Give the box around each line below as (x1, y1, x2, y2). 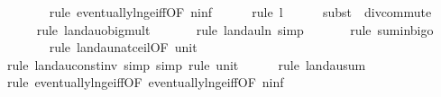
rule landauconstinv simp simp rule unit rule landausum (6, 55, 366, 74)
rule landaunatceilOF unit (49, 38, 198, 57)
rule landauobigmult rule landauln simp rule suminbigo (36, 20, 434, 39)
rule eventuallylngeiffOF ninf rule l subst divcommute (49, 3, 432, 21)
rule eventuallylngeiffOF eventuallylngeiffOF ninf (6, 73, 284, 92)
